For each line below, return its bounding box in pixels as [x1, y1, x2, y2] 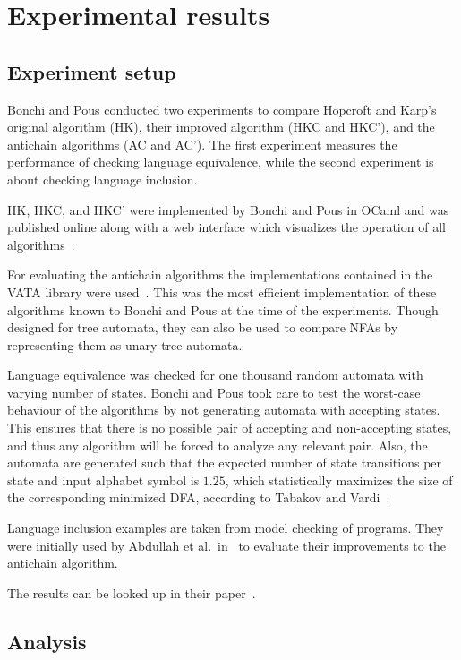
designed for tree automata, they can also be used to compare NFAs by [7, 318, 398, 337]
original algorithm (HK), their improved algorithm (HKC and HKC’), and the [7, 117, 435, 136]
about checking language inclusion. [7, 169, 198, 188]
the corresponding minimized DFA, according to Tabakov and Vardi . [7, 488, 390, 507]
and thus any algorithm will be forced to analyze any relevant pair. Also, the [7, 435, 428, 454]
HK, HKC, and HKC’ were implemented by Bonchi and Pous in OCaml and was [7, 200, 449, 219]
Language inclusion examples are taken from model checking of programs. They [7, 519, 444, 537]
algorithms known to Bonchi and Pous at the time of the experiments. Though [7, 300, 439, 319]
